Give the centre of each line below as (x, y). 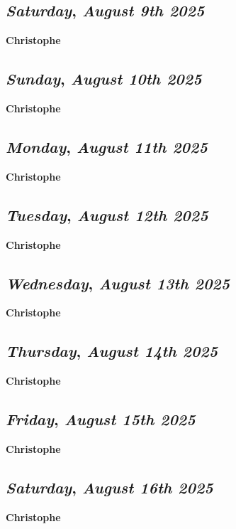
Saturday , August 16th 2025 (109, 487)
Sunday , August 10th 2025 (104, 79)
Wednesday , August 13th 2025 (118, 283)
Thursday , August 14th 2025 (112, 351)
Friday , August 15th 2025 (101, 419)
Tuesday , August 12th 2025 (107, 214)
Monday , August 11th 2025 (107, 146)
